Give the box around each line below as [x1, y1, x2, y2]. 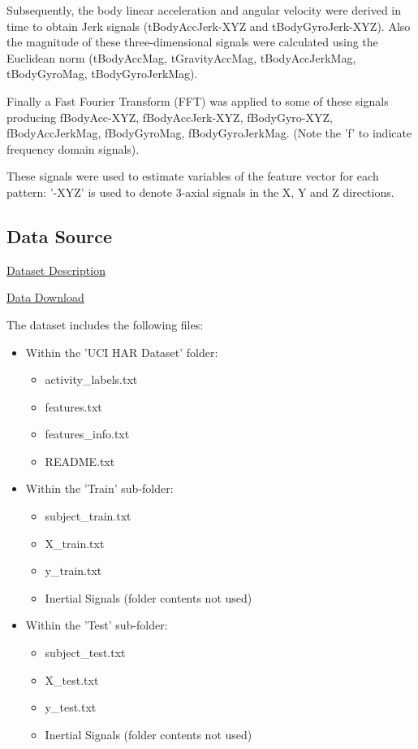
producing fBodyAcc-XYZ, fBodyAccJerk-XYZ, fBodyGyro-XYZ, [6, 108, 333, 125]
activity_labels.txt [45, 371, 138, 388]
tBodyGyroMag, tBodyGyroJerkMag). [6, 65, 198, 82]
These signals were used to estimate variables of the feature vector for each [6, 168, 379, 185]
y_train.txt [45, 562, 102, 579]
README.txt [45, 452, 115, 469]
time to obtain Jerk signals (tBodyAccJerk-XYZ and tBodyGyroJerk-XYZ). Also [6, 17, 411, 34]
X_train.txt [45, 534, 105, 551]
